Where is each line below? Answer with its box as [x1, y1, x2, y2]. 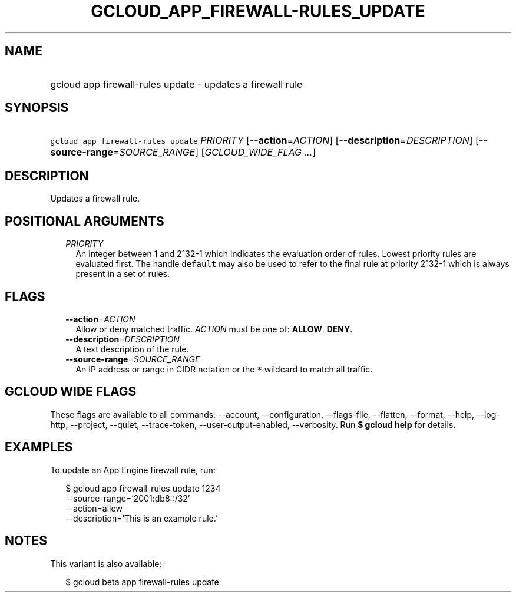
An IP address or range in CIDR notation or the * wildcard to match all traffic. [75, 364, 373, 374]
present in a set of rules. [75, 269, 170, 279]
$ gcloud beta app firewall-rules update [65, 576, 219, 587]
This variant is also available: [50, 558, 162, 569]
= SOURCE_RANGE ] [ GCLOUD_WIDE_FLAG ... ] [113, 146, 316, 159]
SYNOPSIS [5, 100, 69, 116]
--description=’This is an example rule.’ [65, 513, 218, 523]
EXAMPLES [5, 440, 73, 455]
